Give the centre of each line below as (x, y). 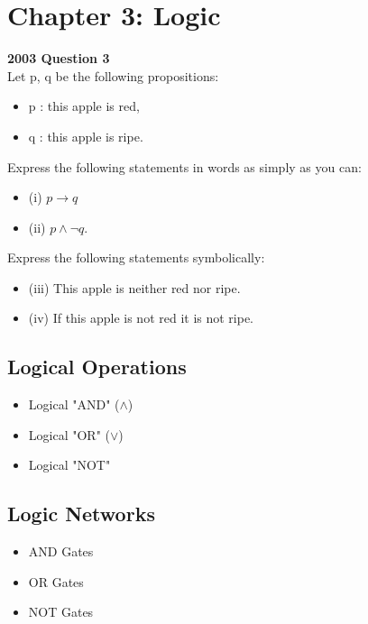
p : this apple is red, (84, 106)
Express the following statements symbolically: (136, 257)
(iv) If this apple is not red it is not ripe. (141, 318)
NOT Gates (61, 612)
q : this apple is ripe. (86, 136)
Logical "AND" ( (74, 404)
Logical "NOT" (69, 465)
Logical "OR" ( (69, 434)
